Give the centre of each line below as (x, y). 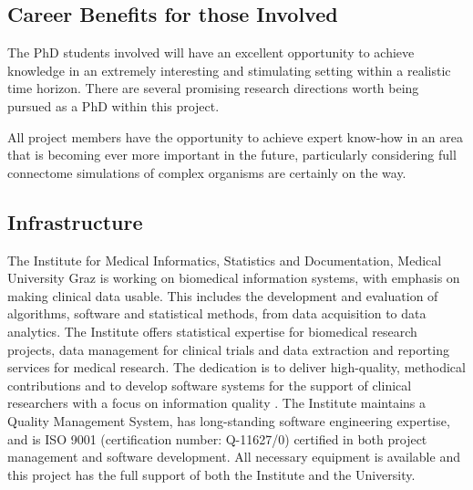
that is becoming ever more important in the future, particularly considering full (232, 155)
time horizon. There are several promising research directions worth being (213, 88)
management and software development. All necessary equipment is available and (234, 457)
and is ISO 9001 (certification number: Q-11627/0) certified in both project (217, 438)
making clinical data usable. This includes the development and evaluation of (223, 295)
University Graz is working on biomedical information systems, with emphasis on (234, 278)
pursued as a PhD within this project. (113, 105)
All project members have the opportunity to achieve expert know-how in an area (235, 136)
